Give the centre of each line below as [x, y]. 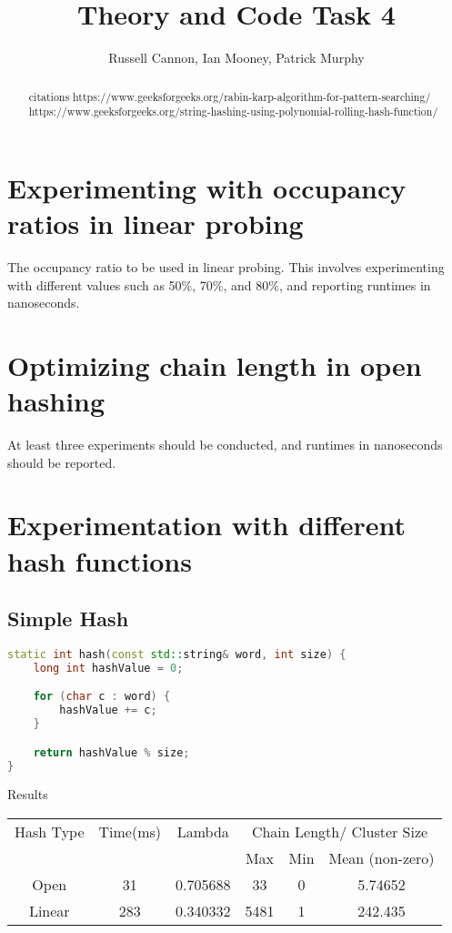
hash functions [100, 560]
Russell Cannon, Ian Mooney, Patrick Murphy [236, 58]
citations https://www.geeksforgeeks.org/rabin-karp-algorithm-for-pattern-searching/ [230, 96]
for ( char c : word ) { [102, 697]
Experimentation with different [207, 525]
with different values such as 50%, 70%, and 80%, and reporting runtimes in [219, 284]
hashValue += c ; [108, 710]
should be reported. [62, 462]
